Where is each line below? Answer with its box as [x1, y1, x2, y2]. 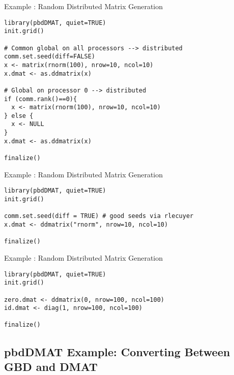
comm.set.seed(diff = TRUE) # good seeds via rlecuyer [4, 212, 194, 220]
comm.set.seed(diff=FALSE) [4, 53, 95, 60]
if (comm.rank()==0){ [4, 95, 77, 103]
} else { [4, 112, 34, 119]
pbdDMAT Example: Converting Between [4, 343, 230, 359]
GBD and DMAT [4, 358, 98, 374]
